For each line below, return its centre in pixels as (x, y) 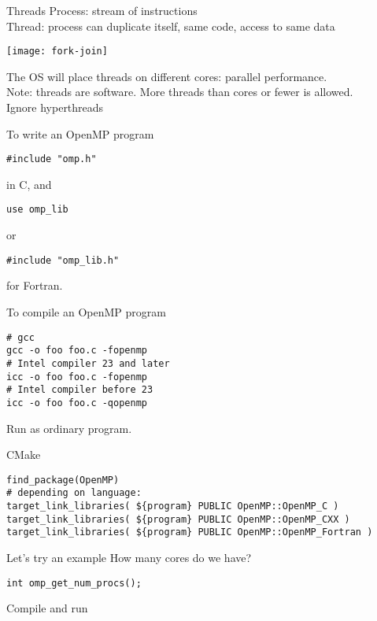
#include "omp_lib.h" (63, 260)
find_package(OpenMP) (63, 480)
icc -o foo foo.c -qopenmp (77, 403)
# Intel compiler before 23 (80, 390)
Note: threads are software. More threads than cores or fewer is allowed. (180, 92)
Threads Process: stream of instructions (102, 10)
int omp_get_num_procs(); (74, 583)
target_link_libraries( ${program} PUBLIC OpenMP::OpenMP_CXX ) (178, 519)
